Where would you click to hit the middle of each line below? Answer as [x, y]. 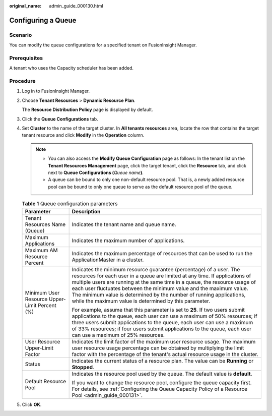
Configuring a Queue [43, 20]
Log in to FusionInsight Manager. [56, 91]
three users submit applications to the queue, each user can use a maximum [162, 322]
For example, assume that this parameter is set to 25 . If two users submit [158, 310]
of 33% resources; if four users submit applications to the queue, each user [162, 329]
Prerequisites [26, 58]
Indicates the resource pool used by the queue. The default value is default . [162, 374]
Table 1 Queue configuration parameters [70, 204]
